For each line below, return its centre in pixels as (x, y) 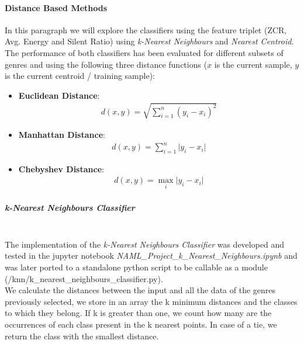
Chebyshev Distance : (61, 168)
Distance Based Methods (56, 7)
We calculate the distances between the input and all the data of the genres (140, 290)
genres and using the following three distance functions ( (106, 64)
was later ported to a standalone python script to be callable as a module (136, 267)
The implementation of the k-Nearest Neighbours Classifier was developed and (145, 244)
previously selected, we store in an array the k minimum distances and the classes (151, 301)
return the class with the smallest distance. (82, 336)
